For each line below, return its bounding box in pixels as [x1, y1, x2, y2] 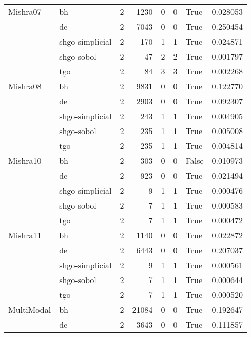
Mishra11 [8, 229, 42, 241]
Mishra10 [8, 155, 42, 166]
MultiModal [8, 304, 51, 315]
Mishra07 [8, 6, 42, 17]
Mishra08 [8, 80, 42, 92]
